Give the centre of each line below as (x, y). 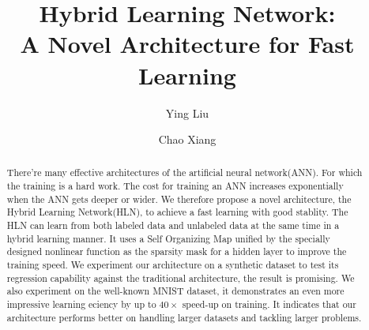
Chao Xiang (187, 139)
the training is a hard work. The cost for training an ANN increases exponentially (175, 186)
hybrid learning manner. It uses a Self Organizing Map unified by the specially (168, 238)
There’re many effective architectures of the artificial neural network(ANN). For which (184, 172)
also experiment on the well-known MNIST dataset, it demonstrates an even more (175, 291)
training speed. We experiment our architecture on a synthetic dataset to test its (173, 265)
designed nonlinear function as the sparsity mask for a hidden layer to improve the (177, 251)
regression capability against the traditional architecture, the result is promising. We (181, 277)
